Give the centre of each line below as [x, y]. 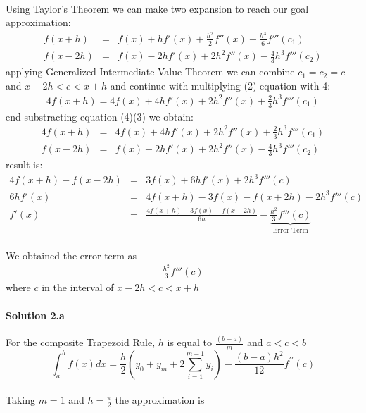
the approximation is [160, 400]
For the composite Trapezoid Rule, [81, 342]
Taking [21, 400]
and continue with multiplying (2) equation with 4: [220, 85]
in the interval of [78, 287]
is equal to [189, 342]
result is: [24, 164]
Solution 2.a [35, 315]
